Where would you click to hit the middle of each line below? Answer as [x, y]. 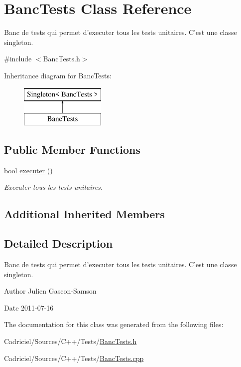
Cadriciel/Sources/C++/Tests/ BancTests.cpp [74, 358]
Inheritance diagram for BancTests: [58, 75]
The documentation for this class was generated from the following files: [114, 324]
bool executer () [28, 170]
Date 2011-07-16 [29, 307]
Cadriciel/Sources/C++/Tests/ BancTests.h [70, 341]
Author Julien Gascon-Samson [50, 291]
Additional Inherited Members [84, 214]
